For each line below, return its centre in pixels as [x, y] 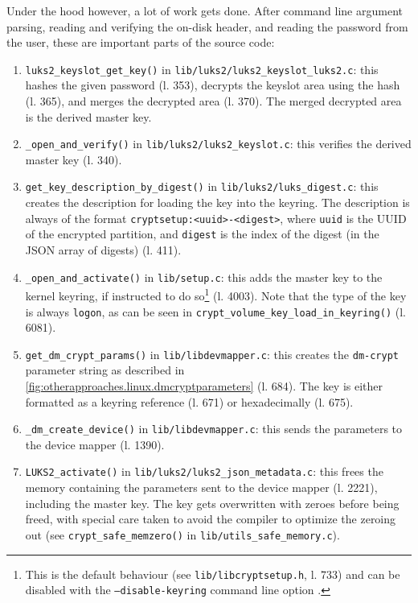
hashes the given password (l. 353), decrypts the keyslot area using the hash [213, 85]
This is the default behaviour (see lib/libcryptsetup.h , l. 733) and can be [213, 574]
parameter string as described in [105, 370]
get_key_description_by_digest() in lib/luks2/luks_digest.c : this [202, 186]
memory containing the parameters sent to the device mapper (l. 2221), [201, 487]
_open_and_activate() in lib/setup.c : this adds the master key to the [204, 277]
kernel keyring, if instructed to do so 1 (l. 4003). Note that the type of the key [216, 294]
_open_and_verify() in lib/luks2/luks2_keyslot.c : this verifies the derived [218, 144]
